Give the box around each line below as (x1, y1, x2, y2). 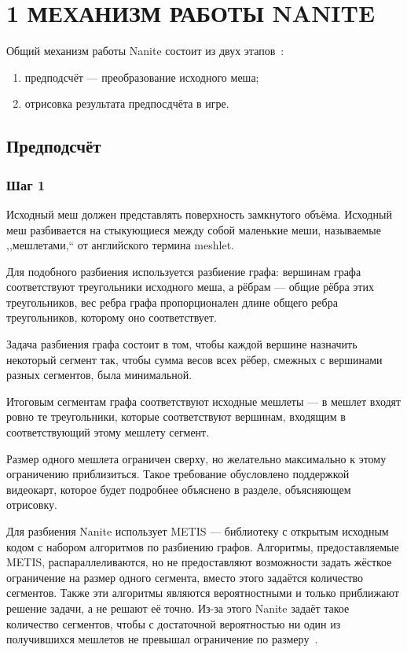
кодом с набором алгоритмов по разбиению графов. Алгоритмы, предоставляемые (6, 538, 399, 554)
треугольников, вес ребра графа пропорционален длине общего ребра (6, 293, 338, 310)
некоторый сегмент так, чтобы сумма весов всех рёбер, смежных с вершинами (6, 351, 383, 367)
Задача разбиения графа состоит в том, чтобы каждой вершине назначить (6, 336, 357, 352)
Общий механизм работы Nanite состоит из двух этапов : (6, 42, 284, 59)
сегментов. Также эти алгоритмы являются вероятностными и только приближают (6, 584, 399, 601)
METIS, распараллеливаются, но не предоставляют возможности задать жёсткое (6, 554, 392, 570)
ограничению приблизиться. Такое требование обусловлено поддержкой (6, 466, 350, 482)
